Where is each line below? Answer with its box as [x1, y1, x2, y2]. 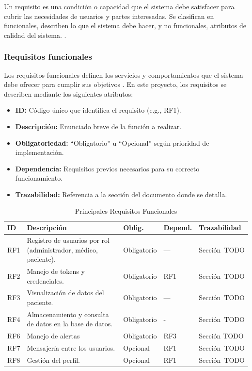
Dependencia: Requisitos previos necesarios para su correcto [15, 163, 200, 173]
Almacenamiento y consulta [27, 309, 109, 319]
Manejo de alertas [27, 331, 80, 341]
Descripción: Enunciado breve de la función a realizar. [15, 121, 182, 131]
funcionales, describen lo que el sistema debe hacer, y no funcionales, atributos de [4, 20, 246, 31]
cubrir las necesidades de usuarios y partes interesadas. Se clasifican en [4, 11, 214, 21]
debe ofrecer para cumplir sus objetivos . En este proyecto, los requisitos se [4, 79, 227, 89]
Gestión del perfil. [27, 355, 80, 365]
